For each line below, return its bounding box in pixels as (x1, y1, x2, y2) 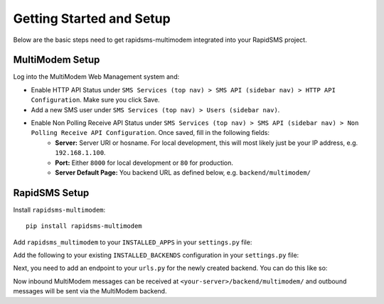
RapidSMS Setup (13, 187, 90, 199)
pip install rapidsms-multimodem (26, 222, 142, 230)
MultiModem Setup (13, 54, 100, 66)
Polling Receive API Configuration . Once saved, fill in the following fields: (31, 129, 270, 137)
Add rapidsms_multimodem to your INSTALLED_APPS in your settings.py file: (13, 238, 252, 246)
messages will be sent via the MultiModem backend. (13, 287, 167, 295)
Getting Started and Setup (13, 11, 171, 26)
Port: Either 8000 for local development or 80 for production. (55, 158, 234, 167)
